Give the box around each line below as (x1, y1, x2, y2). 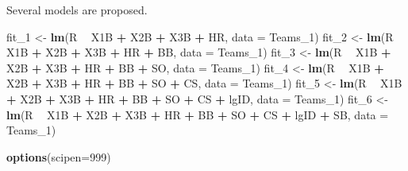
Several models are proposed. (6, 2, 148, 17)
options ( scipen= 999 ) (6, 148, 111, 165)
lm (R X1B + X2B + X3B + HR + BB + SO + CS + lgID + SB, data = (6, 106, 389, 122)
